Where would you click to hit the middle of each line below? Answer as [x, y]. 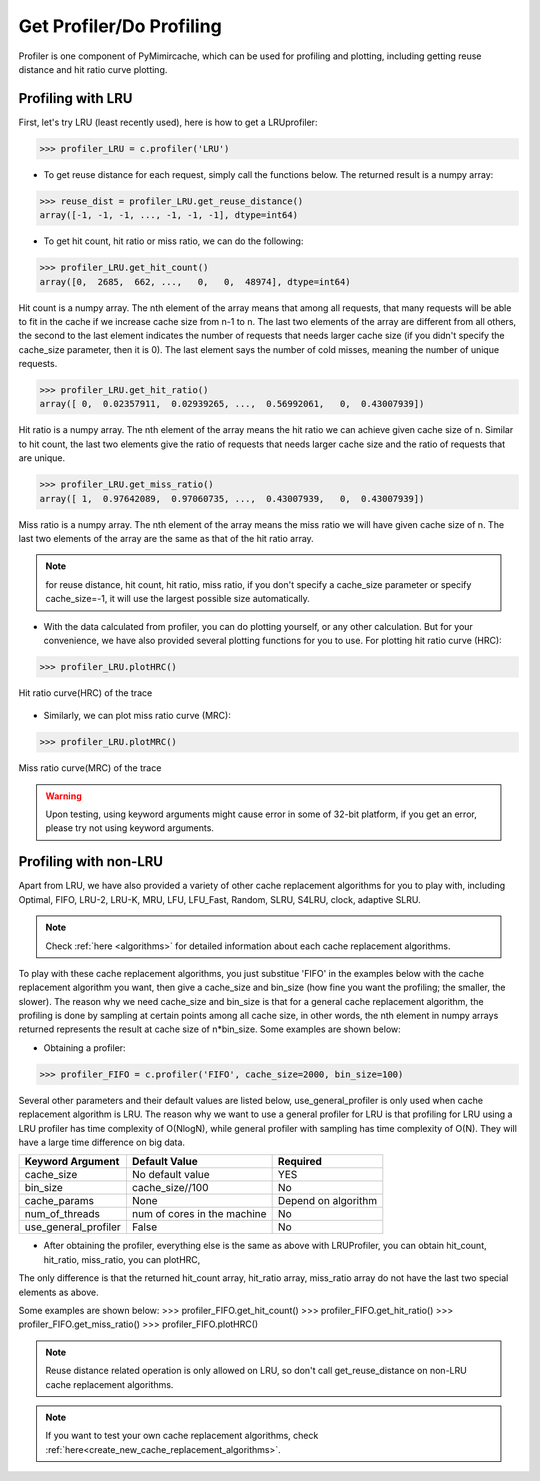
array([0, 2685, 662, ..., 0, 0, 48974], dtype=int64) [195, 281]
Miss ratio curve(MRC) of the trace [90, 768]
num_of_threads [62, 1214]
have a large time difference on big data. [101, 1142]
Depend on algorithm [327, 1201]
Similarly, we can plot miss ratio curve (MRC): [137, 716]
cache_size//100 [170, 1188]
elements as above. [58, 1292]
